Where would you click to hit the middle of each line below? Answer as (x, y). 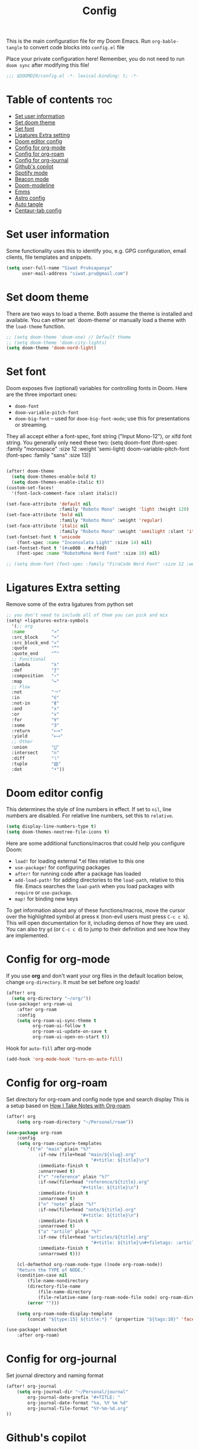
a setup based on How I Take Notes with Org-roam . (69, 1105)
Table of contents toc (59, 100)
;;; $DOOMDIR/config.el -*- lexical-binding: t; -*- (73, 76)
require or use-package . (44, 893)
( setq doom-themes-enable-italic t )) (58, 482)
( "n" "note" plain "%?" (67, 1204)
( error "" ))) (44, 1303)
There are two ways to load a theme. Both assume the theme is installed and (99, 314)
